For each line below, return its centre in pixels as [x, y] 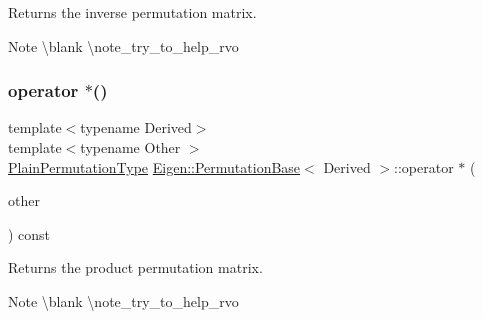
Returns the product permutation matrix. [135, 267]
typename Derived [136, 127]
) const [29, 233]
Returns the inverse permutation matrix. [132, 12]
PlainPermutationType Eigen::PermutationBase [154, 166]
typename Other [130, 147]
